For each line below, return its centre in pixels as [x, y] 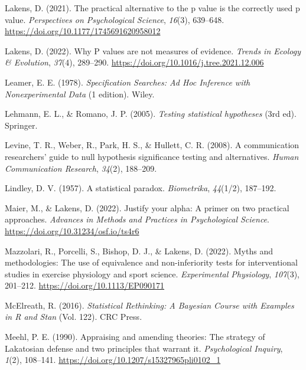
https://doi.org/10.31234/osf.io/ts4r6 [72, 230]
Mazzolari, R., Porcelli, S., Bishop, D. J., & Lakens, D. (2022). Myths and [139, 251]
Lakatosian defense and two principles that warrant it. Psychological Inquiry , [144, 348]
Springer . [21, 125]
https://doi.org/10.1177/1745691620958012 [83, 31]
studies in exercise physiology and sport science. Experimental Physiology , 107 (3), [152, 274]
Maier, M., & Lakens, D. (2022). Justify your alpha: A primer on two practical [147, 207]
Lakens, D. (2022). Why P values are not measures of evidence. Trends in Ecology [153, 50]
